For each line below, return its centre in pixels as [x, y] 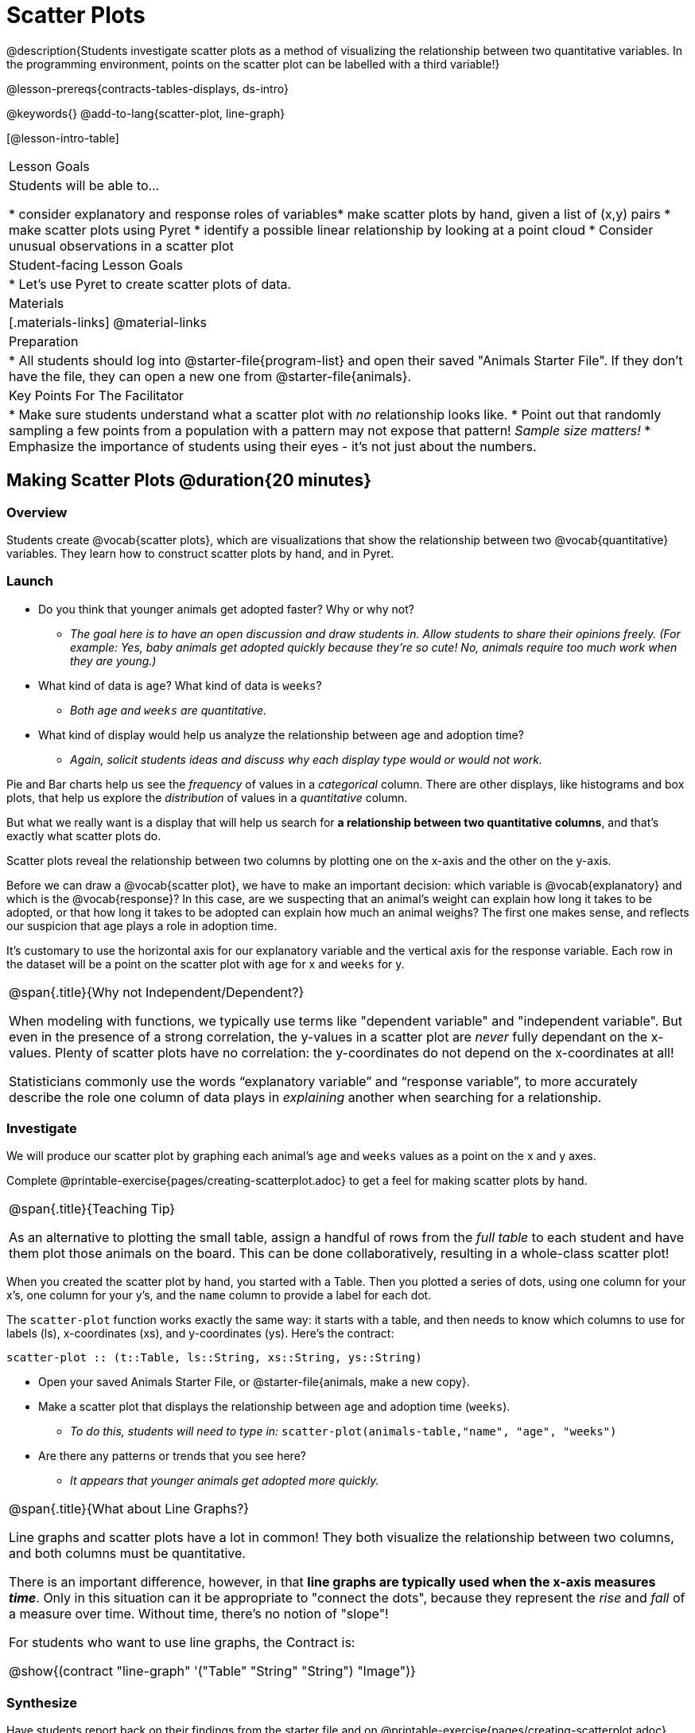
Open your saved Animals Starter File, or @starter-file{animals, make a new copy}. [254, 1382]
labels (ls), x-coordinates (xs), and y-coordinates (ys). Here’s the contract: [200, 1334]
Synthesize [42, 1702]
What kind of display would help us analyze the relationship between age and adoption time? [281, 734]
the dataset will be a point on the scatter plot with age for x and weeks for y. [206, 964]
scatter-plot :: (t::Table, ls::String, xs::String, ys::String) [214, 1358]
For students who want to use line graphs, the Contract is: [182, 1643]
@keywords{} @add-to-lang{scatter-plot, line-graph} [146, 113]
